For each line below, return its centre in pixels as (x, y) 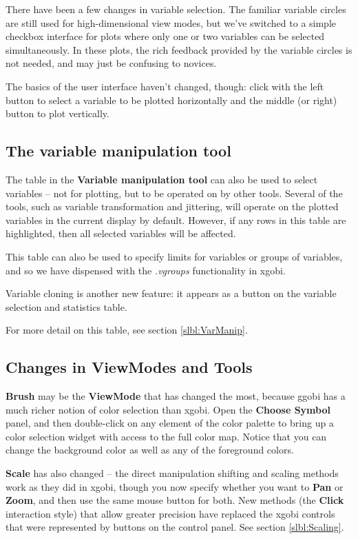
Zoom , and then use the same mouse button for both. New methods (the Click (175, 500)
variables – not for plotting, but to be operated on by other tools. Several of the (174, 193)
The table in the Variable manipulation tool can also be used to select (162, 179)
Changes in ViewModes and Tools (129, 367)
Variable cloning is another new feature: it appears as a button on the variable (171, 293)
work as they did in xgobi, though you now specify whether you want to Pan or (175, 486)
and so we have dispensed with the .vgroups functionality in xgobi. (146, 270)
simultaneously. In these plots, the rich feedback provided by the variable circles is (179, 49)
